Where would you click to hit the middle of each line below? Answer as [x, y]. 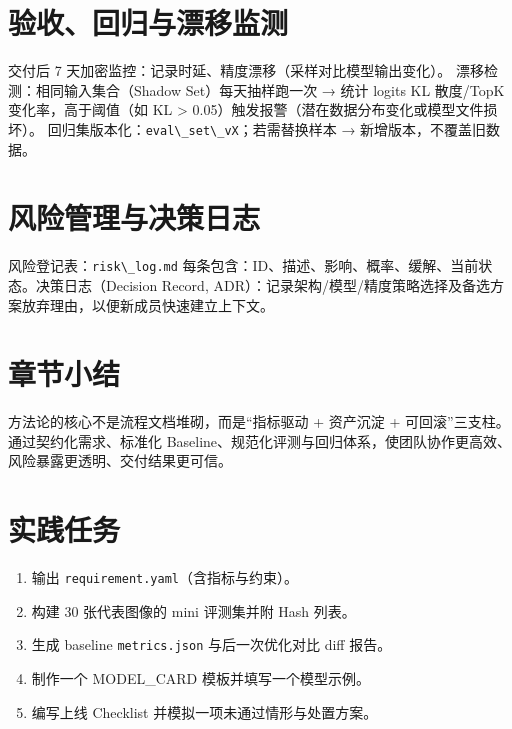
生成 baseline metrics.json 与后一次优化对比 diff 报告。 [211, 644]
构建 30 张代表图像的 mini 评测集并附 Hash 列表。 [193, 610]
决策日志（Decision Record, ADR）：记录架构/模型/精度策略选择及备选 [262, 284]
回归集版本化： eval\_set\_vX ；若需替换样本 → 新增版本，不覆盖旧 [267, 128]
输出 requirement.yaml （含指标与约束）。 [165, 577]
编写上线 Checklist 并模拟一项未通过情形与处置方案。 [204, 711]
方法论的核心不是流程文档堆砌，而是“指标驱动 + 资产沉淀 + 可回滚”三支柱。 [259, 421]
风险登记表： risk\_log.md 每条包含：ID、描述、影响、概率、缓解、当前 [243, 265]
